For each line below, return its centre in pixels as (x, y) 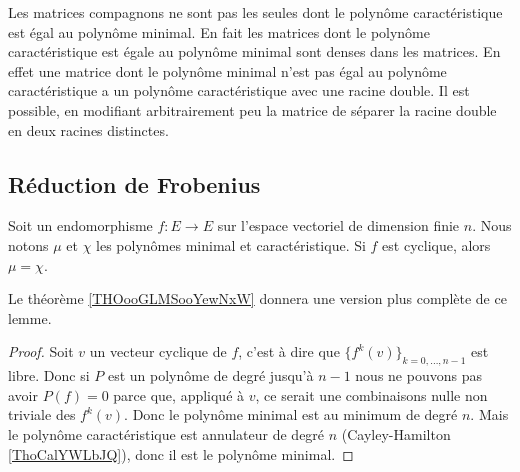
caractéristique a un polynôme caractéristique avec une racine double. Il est (239, 90)
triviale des (42, 414)
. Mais (489, 414)
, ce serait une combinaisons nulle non (371, 394)
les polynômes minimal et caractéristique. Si (231, 244)
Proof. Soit (41, 351)
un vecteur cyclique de (158, 351)
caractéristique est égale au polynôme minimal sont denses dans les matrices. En (254, 51)
